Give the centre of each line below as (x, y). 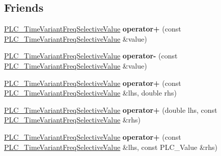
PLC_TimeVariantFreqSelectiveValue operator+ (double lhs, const (111, 110)
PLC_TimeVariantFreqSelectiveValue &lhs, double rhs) (90, 93)
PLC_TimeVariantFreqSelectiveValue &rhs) (72, 120)
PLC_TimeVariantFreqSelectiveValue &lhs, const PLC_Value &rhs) (111, 147)
